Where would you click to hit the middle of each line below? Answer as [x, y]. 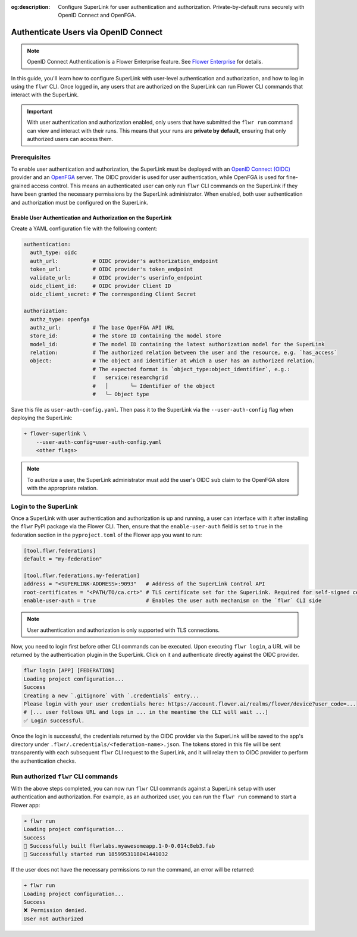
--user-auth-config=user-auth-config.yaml [99, 442]
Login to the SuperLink [44, 506]
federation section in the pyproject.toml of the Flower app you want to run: [107, 535]
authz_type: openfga [60, 319]
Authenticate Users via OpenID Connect [87, 32]
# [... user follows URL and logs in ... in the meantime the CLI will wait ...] [146, 712]
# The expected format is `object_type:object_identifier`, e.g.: [192, 369]
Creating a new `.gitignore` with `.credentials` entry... [111, 695]
